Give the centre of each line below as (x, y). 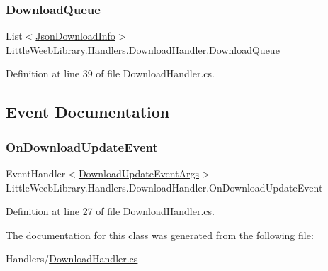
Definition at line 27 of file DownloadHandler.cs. (110, 211)
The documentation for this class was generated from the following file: (160, 234)
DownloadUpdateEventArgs (139, 173)
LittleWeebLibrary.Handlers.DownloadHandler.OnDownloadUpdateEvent (164, 187)
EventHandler (36, 173)
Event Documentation (88, 112)
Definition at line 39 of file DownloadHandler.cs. (110, 73)
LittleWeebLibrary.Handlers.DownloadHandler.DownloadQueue (143, 49)
